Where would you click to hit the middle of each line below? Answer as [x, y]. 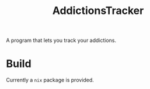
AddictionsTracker [98, 11]
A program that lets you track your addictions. [61, 40]
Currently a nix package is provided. [50, 80]
